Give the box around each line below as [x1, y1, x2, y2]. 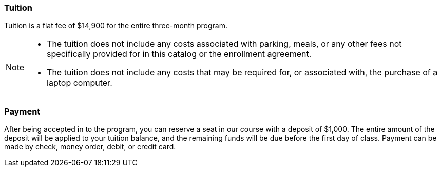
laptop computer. [47, 78, 112, 88]
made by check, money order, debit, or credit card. [4, 142, 176, 151]
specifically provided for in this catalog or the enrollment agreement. [47, 49, 312, 60]
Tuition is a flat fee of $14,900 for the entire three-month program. [4, 21, 228, 30]
